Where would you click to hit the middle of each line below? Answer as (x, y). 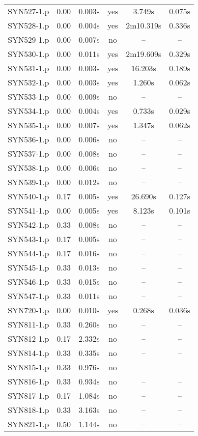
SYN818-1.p (28, 410)
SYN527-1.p (28, 11)
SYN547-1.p (28, 296)
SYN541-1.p (28, 210)
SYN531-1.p (28, 68)
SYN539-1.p (28, 182)
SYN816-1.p (28, 381)
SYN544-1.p (28, 253)
